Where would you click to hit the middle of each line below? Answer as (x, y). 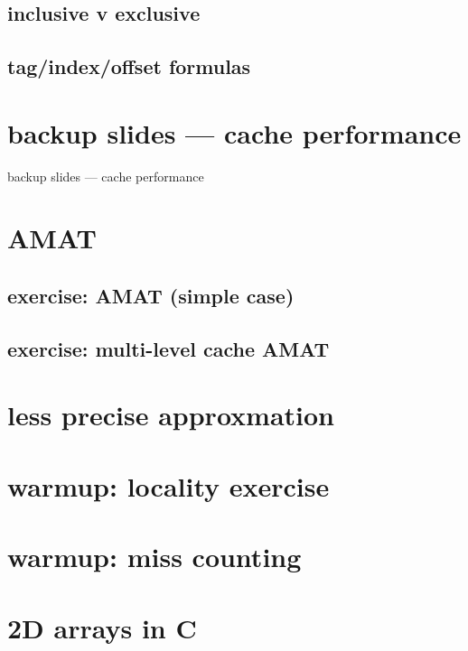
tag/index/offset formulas (129, 66)
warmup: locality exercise (168, 485)
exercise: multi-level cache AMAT (168, 348)
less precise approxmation (171, 415)
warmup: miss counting (154, 557)
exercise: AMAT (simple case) (151, 296)
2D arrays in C (102, 627)
